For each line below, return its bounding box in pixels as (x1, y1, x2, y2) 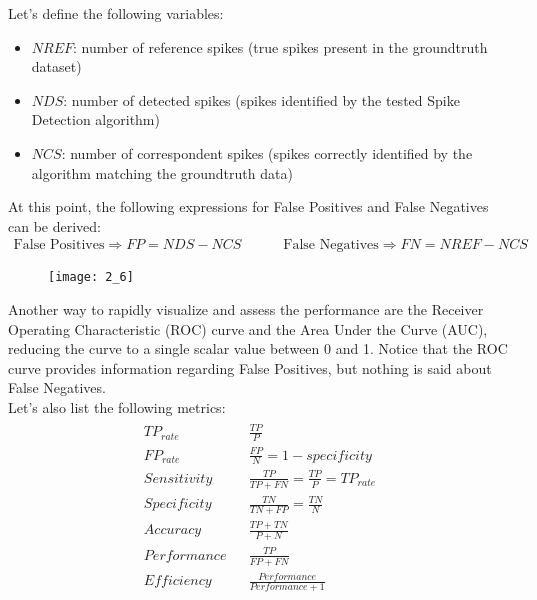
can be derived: (8, 215, 101, 236)
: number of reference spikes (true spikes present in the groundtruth (73, 36, 488, 57)
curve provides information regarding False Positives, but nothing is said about (8, 357, 492, 378)
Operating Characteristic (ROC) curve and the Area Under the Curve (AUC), (8, 318, 488, 339)
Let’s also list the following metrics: (8, 397, 226, 417)
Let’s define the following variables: (8, 3, 224, 23)
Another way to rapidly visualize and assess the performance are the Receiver (8, 299, 484, 320)
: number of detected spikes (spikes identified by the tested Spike (63, 89, 460, 110)
